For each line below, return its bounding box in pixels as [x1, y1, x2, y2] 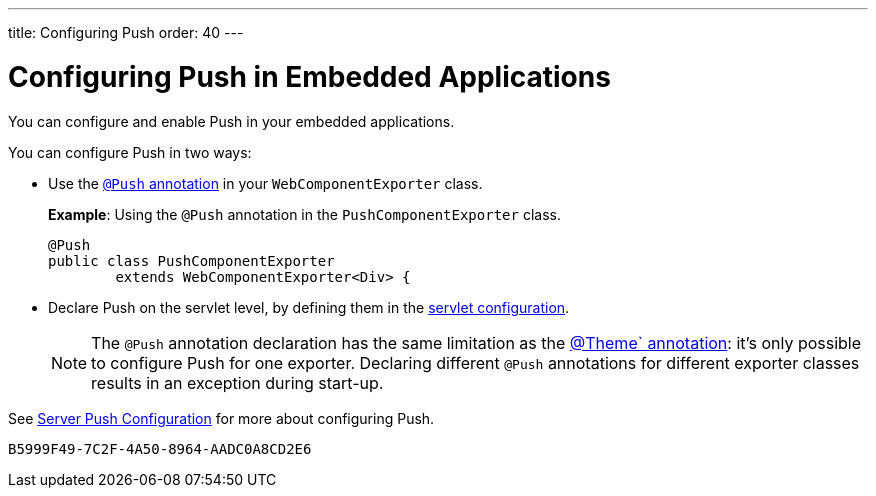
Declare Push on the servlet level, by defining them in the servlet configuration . [48, 298, 570, 316]
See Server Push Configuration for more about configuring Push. [8, 409, 435, 427]
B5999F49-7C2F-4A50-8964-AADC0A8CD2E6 [8, 440, 312, 457]
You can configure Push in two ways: [8, 143, 252, 161]
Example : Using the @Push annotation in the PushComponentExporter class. [48, 205, 561, 223]
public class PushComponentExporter [48, 252, 335, 269]
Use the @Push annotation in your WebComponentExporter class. [48, 174, 483, 192]
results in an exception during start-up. [91, 372, 384, 393]
